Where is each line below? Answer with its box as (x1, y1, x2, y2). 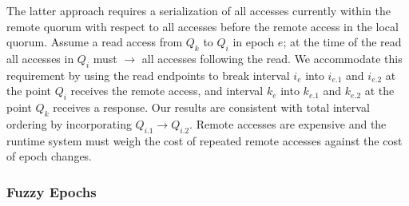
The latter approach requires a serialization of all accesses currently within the (6, 2, 391, 18)
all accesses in (6, 50, 74, 66)
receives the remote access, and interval (70, 82, 264, 99)
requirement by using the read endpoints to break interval (6, 66, 290, 83)
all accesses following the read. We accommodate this (141, 50, 403, 66)
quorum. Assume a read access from (6, 34, 183, 50)
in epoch (232, 34, 275, 50)
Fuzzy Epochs (6, 181, 97, 201)
